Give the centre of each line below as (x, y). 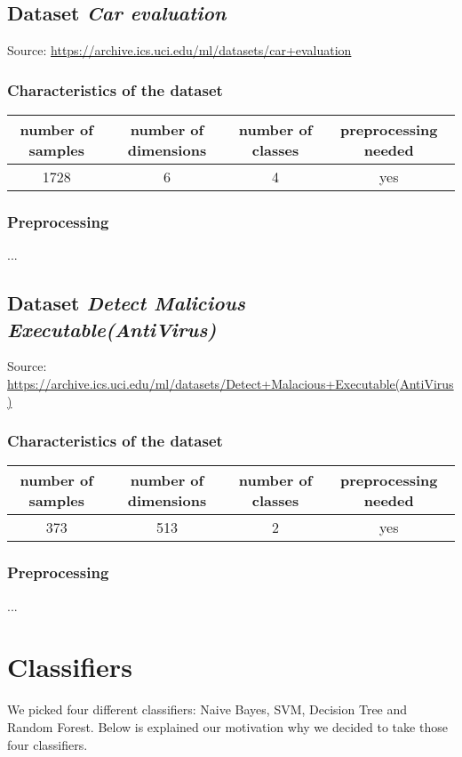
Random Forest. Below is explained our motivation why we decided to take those (227, 726)
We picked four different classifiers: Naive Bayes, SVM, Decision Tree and (207, 709)
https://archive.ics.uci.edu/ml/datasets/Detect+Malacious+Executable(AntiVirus (231, 384)
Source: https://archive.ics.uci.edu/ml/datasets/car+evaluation (179, 50)
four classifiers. (48, 744)
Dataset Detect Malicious (126, 303)
